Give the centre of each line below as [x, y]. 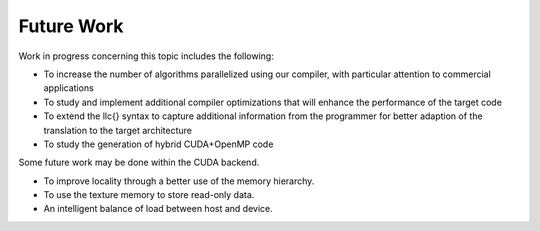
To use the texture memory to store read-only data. [149, 195]
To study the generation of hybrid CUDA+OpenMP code [158, 144]
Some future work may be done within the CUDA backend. [139, 162]
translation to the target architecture [117, 130]
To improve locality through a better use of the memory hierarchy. [179, 181]
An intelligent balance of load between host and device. [158, 209]
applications [68, 88]
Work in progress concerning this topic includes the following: [146, 56]
